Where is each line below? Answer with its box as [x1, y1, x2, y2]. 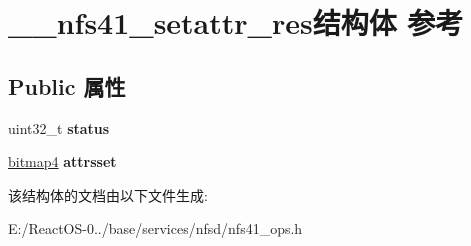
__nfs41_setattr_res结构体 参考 [8, 2, 464, 43]
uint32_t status [8, 117, 110, 138]
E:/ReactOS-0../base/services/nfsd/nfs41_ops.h [8, 218, 303, 239]
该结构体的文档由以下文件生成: [8, 184, 208, 205]
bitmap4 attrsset [8, 151, 117, 172]
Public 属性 [8, 70, 126, 101]
